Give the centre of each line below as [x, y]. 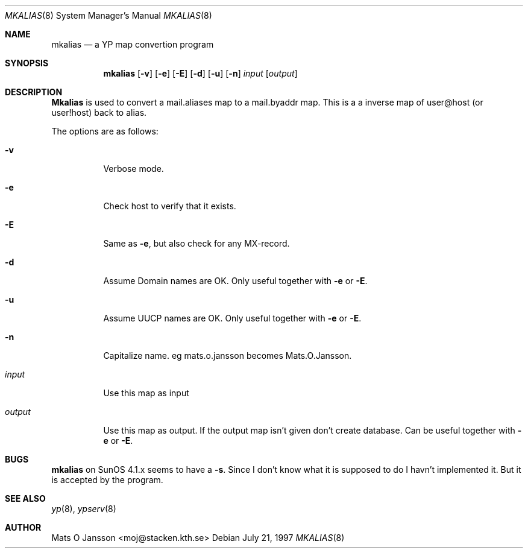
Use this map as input [146, 393]
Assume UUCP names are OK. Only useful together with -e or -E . [232, 318]
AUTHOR [23, 527]
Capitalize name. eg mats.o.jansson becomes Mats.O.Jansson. [228, 355]
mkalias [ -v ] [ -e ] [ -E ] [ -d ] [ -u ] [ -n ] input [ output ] [200, 73]
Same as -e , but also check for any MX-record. [196, 243]
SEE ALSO [25, 498]
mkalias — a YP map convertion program [133, 44]
